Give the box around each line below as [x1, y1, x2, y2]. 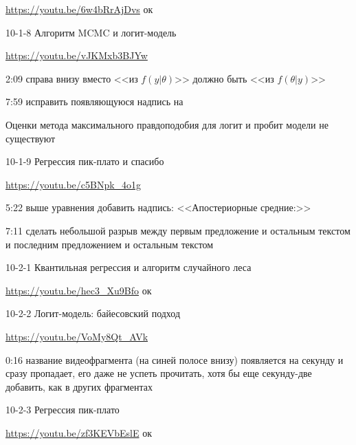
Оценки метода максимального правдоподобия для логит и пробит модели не [5, 117, 329, 131]
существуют [5, 131, 56, 145]
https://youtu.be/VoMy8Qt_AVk [5, 329, 148, 343]
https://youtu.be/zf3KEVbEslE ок [5, 425, 152, 439]
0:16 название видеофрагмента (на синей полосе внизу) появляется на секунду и [5, 352, 344, 367]
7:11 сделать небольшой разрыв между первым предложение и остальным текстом [5, 223, 351, 237]
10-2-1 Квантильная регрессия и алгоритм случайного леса [5, 260, 252, 274]
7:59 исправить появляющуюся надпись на [5, 94, 183, 109]
